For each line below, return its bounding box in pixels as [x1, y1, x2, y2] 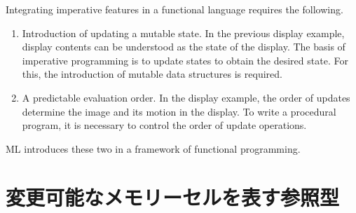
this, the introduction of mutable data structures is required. [22, 67, 282, 81]
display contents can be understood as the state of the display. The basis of [22, 39, 345, 54]
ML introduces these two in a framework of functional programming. [6, 141, 301, 156]
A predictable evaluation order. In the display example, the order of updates [22, 90, 350, 104]
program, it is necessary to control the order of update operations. [22, 118, 307, 132]
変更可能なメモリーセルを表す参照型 [6, 182, 340, 211]
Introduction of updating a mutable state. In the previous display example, [22, 25, 345, 40]
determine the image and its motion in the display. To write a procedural [22, 104, 336, 118]
